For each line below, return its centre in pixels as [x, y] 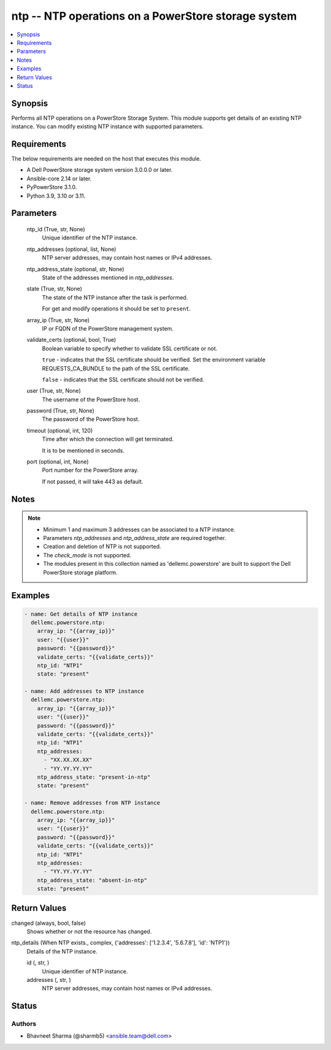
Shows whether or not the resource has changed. [89, 931]
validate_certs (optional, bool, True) [71, 340]
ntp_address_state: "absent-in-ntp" [92, 880]
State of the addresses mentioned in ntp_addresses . [108, 278]
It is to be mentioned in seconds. [83, 450]
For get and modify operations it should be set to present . [116, 309]
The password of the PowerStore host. [91, 419]
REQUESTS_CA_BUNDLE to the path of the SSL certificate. [116, 368]
